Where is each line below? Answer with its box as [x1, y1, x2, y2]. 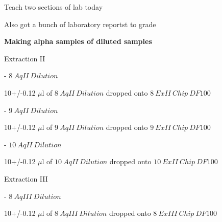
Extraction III [4, 173, 48, 184]
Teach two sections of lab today [4, 2, 103, 12]
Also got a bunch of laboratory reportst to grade [4, 18, 156, 29]
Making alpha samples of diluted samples [4, 36, 152, 47]
